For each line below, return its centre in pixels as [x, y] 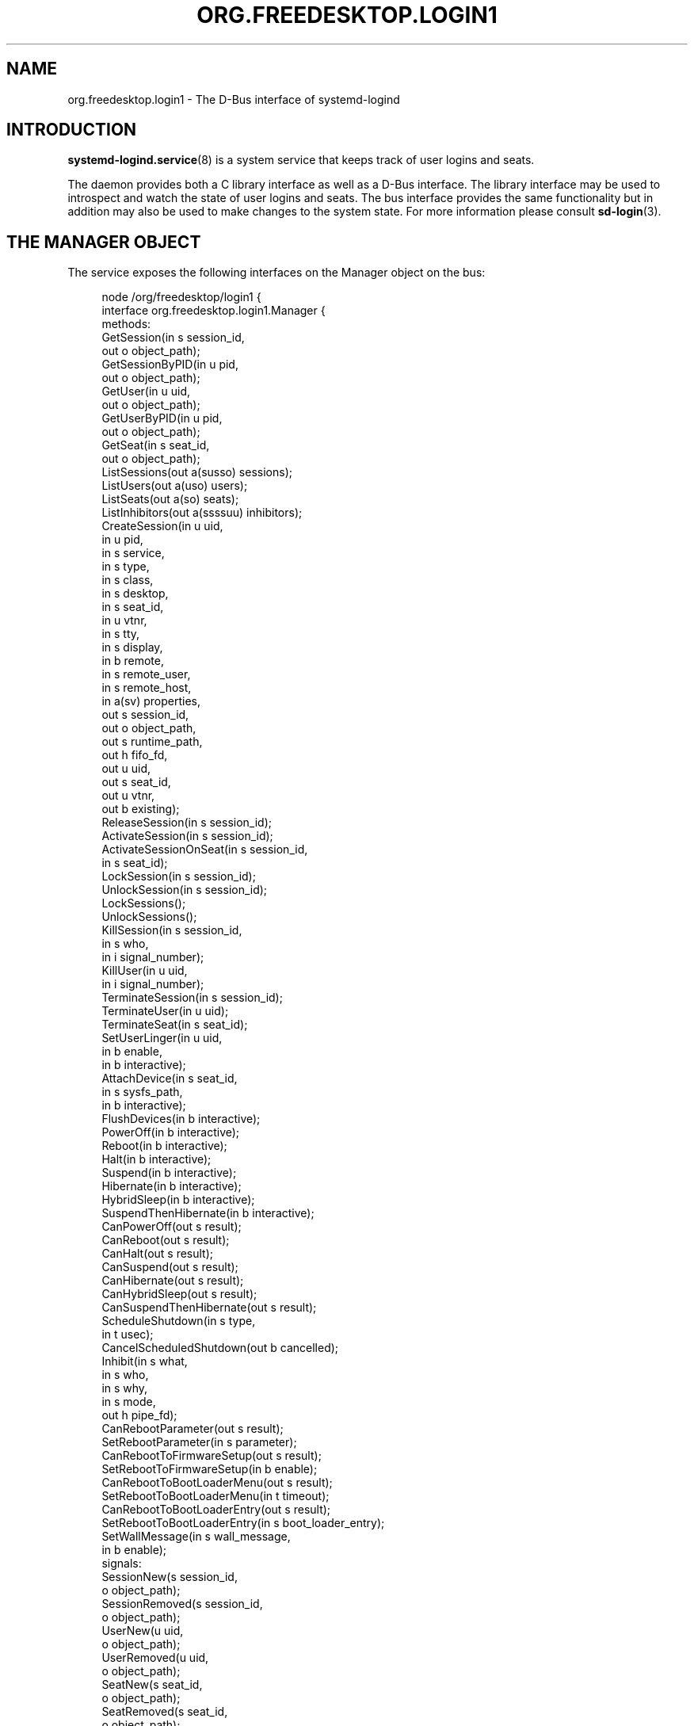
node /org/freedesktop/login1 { [181, 297]
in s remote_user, [146, 674]
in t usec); [128, 1335]
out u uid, [126, 769]
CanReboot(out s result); [166, 1240]
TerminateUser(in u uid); [165, 1011]
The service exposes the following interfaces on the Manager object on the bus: [276, 273]
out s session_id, [145, 715]
